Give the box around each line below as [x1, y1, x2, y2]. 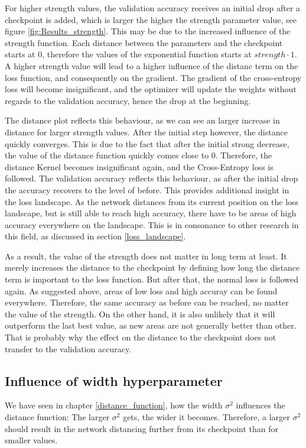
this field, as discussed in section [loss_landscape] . [5, 230, 186, 242]
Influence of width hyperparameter [5, 371, 223, 389]
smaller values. [5, 434, 58, 446]
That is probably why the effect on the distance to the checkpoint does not [5, 331, 276, 343]
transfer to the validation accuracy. [5, 342, 132, 355]
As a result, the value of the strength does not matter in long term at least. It [5, 249, 287, 262]
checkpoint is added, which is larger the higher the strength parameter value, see [5, 13, 297, 25]
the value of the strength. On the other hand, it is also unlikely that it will [5, 307, 275, 320]
